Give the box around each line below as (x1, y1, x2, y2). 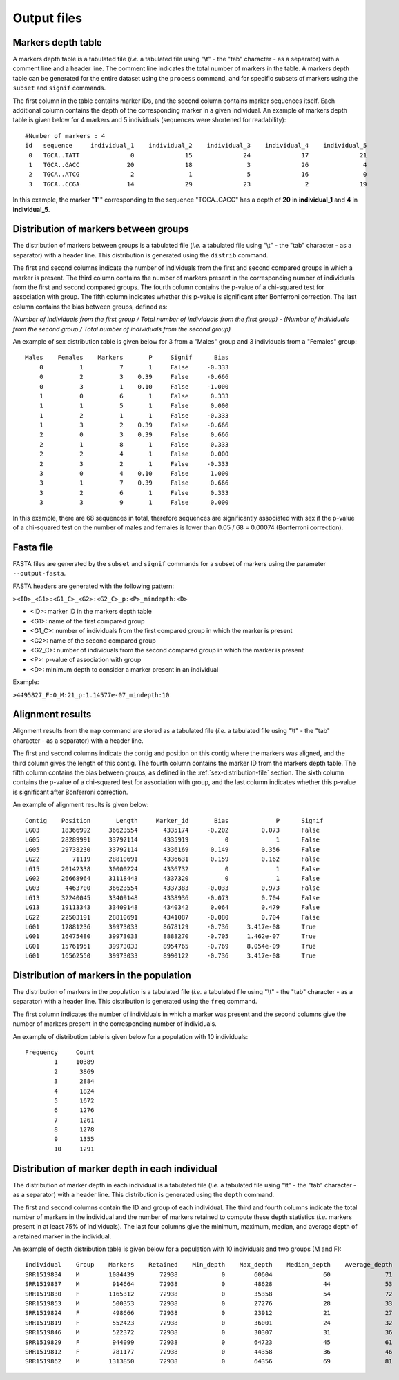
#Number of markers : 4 (25, 132, 106, 139)
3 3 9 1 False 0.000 (39, 498, 229, 507)
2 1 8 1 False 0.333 (39, 440, 229, 448)
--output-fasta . (12, 570, 66, 578)
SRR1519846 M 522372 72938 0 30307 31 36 (25, 1329, 393, 1337)
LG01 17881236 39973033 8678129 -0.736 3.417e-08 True (25, 922, 317, 931)
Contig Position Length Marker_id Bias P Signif (25, 817, 324, 824)
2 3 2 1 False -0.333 (39, 460, 229, 467)
